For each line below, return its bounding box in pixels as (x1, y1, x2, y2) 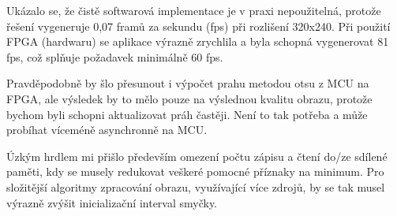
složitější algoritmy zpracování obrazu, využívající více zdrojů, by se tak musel (6, 178, 385, 195)
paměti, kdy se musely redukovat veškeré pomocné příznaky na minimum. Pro (6, 163, 384, 180)
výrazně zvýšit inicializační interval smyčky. (6, 194, 218, 210)
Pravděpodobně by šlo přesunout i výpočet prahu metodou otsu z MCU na (6, 75, 369, 91)
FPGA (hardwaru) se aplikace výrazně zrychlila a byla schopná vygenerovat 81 (6, 33, 389, 50)
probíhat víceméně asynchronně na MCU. (6, 121, 208, 138)
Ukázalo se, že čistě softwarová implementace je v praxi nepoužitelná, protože (6, 2, 381, 18)
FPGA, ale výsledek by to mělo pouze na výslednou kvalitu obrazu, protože (6, 90, 373, 106)
